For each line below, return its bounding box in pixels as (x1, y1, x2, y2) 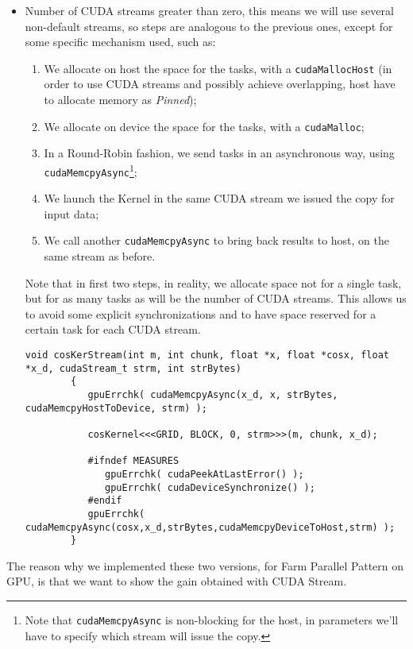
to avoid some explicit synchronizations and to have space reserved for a (25, 305, 376, 322)
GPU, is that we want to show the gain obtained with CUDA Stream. (6, 573, 347, 589)
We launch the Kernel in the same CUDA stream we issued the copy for (44, 190, 395, 207)
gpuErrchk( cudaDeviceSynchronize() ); (105, 481, 315, 493)
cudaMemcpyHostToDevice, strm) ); (25, 402, 207, 414)
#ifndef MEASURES (87, 455, 179, 467)
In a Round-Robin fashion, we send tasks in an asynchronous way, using (44, 145, 395, 161)
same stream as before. (44, 248, 156, 265)
